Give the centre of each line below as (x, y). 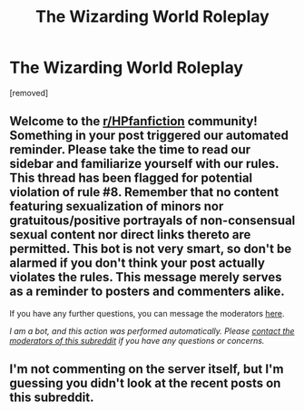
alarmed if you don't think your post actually (137, 264)
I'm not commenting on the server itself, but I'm (147, 369)
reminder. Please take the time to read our (130, 150)
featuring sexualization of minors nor (117, 206)
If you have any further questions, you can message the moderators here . (147, 313)
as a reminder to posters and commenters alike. (147, 292)
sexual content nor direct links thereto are (130, 235)
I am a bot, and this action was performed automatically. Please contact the (152, 331)
